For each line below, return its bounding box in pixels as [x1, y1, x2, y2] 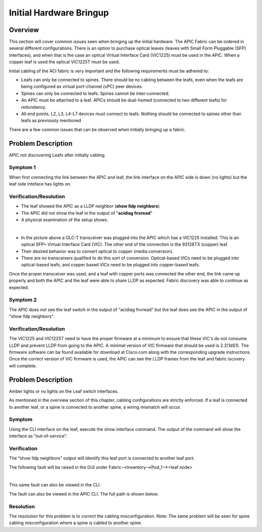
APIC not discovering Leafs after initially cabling [9, 152, 105, 158]
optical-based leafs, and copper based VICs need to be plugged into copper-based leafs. [21, 262, 200, 268]
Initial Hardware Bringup [9, 7, 109, 18]
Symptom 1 [9, 164, 36, 171]
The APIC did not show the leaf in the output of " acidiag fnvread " [21, 210, 153, 216]
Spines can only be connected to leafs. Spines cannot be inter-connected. [21, 90, 170, 96]
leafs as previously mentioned [21, 118, 82, 123]
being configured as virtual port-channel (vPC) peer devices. [21, 84, 143, 89]
